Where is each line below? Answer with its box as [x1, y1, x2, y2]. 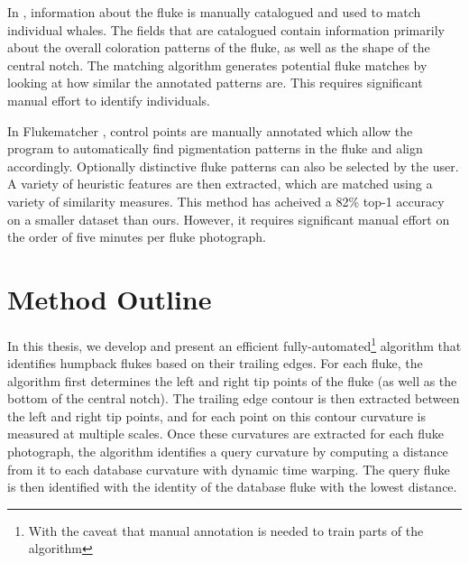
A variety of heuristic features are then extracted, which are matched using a [7, 174, 433, 193]
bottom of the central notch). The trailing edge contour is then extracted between [7, 389, 460, 408]
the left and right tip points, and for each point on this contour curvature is [7, 406, 427, 425]
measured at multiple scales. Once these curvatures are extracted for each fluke [7, 424, 444, 443]
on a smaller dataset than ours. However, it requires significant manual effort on [7, 209, 450, 228]
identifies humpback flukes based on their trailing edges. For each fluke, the [7, 354, 423, 373]
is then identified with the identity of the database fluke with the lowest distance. [7, 477, 457, 496]
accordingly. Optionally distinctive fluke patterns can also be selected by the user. [7, 156, 459, 175]
